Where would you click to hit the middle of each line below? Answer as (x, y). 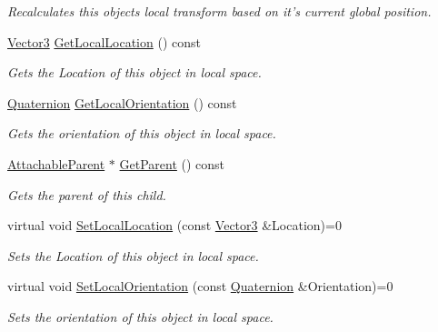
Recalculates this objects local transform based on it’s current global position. (219, 11)
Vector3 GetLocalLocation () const (104, 41)
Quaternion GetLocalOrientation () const (122, 102)
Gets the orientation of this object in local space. (142, 133)
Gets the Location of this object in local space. (134, 72)
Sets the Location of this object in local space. (133, 255)
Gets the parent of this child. (87, 194)
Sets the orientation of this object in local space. (140, 316)
